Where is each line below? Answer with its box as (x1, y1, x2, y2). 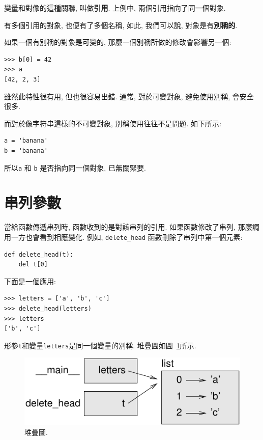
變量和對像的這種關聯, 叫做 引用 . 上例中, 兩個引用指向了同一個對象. (4, 3, 226, 13)
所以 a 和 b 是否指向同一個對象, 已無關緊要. (4, 162, 146, 173)
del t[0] (18, 261, 48, 268)
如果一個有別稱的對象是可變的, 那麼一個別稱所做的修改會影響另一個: (4, 37, 231, 47)
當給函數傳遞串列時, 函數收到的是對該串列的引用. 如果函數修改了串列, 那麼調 (4, 222, 259, 232)
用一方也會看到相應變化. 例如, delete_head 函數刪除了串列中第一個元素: (4, 231, 243, 242)
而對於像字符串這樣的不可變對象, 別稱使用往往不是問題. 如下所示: (4, 118, 221, 128)
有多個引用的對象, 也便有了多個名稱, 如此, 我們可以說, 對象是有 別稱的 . (4, 19, 238, 30)
